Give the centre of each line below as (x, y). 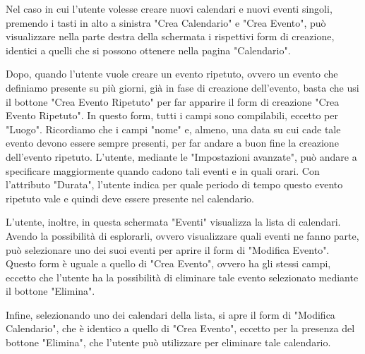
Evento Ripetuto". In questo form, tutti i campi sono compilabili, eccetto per (172, 115)
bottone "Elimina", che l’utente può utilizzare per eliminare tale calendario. (168, 342)
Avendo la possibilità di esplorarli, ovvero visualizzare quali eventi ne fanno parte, (182, 235)
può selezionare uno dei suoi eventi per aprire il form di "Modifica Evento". (168, 249)
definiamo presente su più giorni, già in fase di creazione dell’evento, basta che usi (182, 87)
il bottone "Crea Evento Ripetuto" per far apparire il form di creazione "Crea (173, 101)
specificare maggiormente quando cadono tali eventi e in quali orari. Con (163, 170)
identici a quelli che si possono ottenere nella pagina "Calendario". (148, 50)
